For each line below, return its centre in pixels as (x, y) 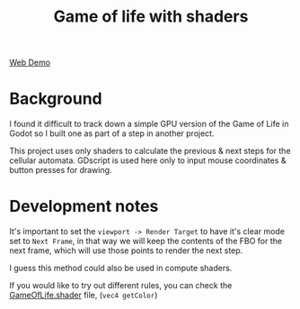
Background (56, 99)
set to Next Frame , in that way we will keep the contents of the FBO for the (146, 241)
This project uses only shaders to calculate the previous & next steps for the (150, 151)
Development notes (84, 207)
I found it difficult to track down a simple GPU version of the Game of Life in (149, 124)
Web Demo (30, 63)
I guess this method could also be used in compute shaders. (121, 268)
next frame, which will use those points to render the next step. (126, 250)
